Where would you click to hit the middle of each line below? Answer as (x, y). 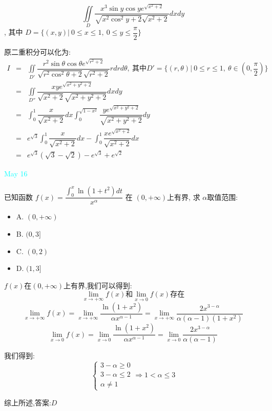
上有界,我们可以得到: (98, 285)
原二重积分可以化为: (37, 52)
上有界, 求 (184, 197)
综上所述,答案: (28, 402)
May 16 (16, 173)
